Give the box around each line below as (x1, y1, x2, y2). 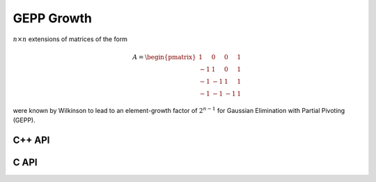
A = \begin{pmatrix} (132, 53, 196, 61)
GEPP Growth (13, 10, 93, 26)
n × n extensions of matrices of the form (13, 35, 128, 43)
